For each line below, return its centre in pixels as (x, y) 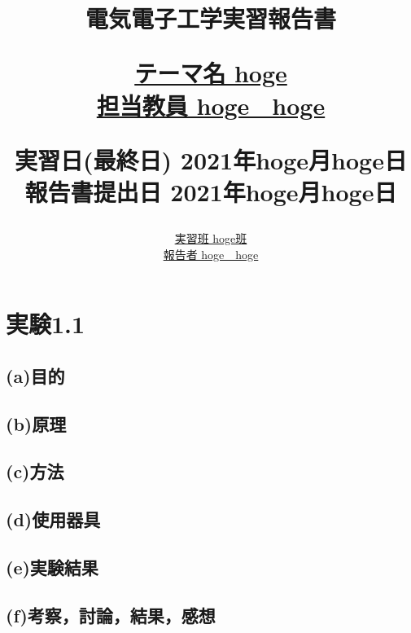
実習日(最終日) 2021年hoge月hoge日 (211, 159)
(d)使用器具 (53, 519)
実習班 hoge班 (211, 238)
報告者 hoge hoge (211, 254)
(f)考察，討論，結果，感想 (111, 615)
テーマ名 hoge (211, 73)
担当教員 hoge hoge (211, 105)
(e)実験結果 (52, 567)
